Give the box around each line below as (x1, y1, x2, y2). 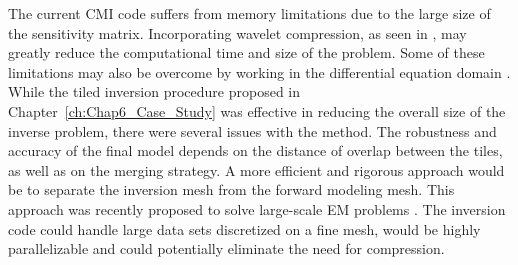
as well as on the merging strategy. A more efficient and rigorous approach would (8, 159, 505, 180)
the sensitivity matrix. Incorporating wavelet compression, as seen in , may (8, 22, 467, 43)
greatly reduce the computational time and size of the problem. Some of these (8, 42, 485, 63)
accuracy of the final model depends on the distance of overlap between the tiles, (8, 140, 503, 161)
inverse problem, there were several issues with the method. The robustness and (8, 120, 497, 141)
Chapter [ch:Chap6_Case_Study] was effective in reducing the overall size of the (8, 100, 506, 121)
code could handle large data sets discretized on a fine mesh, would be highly (8, 218, 481, 239)
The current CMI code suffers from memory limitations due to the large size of (8, 3, 491, 23)
